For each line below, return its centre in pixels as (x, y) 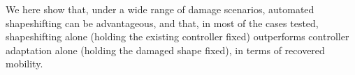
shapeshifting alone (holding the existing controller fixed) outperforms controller (177, 36)
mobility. (24, 64)
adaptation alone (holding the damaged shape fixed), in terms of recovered (165, 50)
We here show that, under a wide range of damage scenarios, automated (160, 9)
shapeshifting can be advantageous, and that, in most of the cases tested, (162, 23)
